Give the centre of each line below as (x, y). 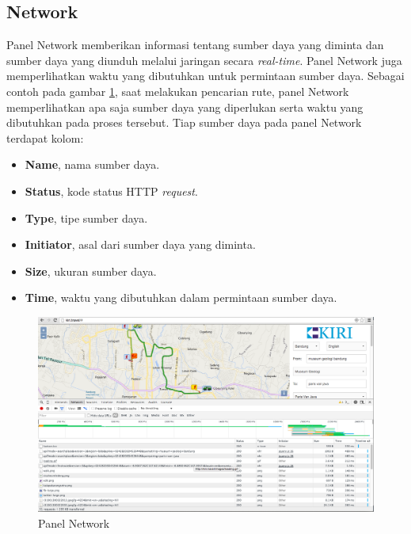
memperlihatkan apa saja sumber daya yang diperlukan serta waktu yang (185, 107)
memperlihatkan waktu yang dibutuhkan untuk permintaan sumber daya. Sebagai (205, 76)
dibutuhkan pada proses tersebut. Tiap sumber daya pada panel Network (184, 122)
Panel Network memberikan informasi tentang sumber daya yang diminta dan (195, 45)
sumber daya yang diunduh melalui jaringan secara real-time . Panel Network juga (204, 60)
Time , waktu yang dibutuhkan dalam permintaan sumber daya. (181, 298)
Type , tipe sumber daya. (86, 217)
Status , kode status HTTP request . (111, 191)
